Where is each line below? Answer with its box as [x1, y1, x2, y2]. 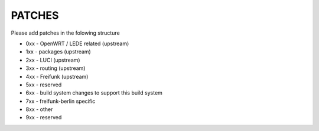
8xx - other [25, 106, 53, 113]
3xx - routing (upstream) [25, 65, 86, 72]
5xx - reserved [25, 81, 62, 88]
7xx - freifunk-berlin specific [25, 98, 96, 105]
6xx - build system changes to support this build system [25, 89, 162, 96]
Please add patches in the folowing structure [11, 29, 121, 36]
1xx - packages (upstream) [25, 48, 91, 55]
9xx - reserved [25, 114, 62, 121]
